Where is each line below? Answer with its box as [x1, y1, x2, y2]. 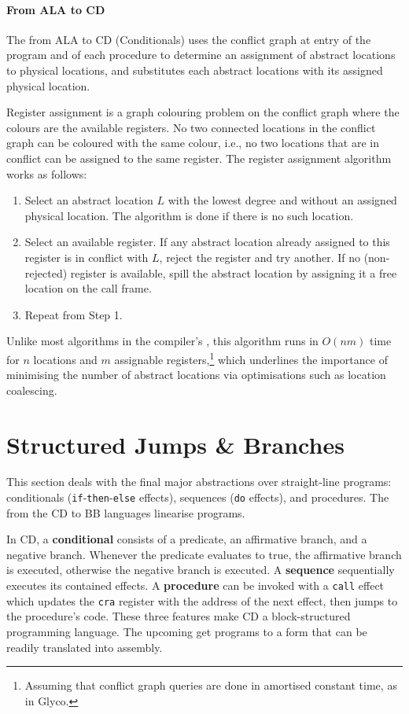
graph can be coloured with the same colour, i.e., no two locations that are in [6, 134, 379, 151]
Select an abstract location [24, 192, 153, 208]
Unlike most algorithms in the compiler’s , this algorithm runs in [6, 333, 319, 349]
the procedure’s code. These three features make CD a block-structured [6, 608, 351, 624]
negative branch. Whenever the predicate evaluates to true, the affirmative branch [6, 546, 402, 562]
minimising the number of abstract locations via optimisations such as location [6, 366, 386, 383]
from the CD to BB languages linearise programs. [6, 504, 245, 521]
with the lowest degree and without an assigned [168, 192, 397, 208]
